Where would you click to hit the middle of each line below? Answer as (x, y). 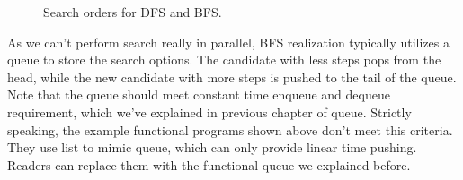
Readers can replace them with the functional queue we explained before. (209, 164)
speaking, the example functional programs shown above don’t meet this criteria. (230, 129)
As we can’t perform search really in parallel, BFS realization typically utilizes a (229, 42)
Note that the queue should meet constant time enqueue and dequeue (199, 94)
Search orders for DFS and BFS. (133, 12)
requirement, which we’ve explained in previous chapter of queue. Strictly (209, 111)
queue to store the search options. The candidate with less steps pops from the (224, 60)
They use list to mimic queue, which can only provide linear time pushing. (212, 147)
